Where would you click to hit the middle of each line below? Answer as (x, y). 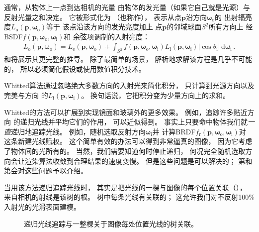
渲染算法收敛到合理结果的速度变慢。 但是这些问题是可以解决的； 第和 (138, 161)
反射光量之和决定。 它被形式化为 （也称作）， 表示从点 (93, 17)
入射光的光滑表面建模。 (42, 206)
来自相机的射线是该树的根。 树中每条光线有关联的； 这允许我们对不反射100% (129, 197)
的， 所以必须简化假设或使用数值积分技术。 (75, 68)
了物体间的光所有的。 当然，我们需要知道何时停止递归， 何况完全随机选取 (125, 151)
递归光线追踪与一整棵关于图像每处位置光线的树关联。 (111, 223)
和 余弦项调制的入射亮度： (107, 36)
